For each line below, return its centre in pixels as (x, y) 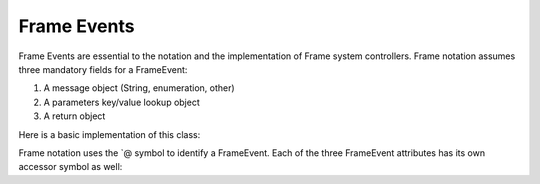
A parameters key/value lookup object (121, 102)
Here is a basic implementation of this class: (109, 134)
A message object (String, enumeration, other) (139, 88)
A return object (74, 116)
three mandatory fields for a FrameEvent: (103, 69)
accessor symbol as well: (70, 167)
